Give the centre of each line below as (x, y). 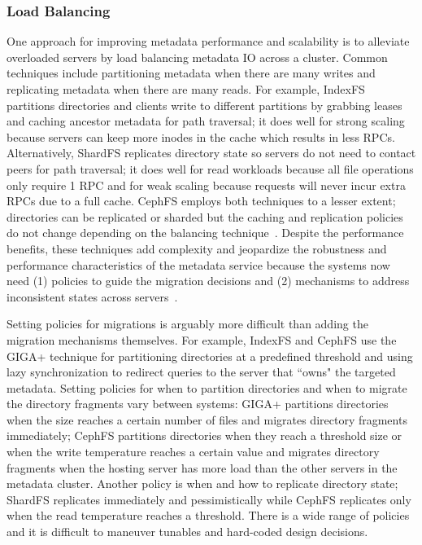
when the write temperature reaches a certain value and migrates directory (193, 452)
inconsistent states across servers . (92, 296)
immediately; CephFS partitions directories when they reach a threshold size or (204, 435)
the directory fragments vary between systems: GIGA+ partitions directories (198, 404)
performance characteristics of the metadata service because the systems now (198, 264)
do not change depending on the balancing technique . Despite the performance (205, 233)
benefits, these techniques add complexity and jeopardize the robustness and (197, 248)
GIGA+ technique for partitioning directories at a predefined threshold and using (210, 356)
